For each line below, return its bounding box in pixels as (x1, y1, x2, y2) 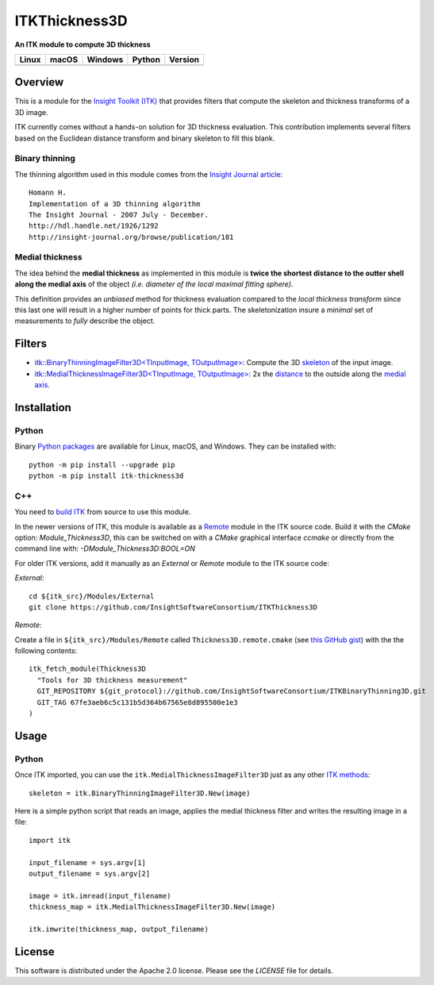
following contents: (14, 646, 78, 656)
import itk (29, 836, 71, 845)
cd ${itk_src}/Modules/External (29, 591, 155, 601)
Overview (14, 75, 64, 89)
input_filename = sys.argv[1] (29, 858, 147, 867)
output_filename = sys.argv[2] (29, 869, 151, 878)
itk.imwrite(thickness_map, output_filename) (29, 925, 209, 933)
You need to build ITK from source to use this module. (14, 507, 191, 517)
